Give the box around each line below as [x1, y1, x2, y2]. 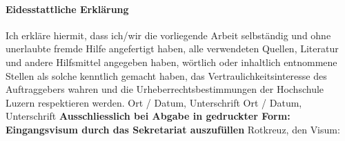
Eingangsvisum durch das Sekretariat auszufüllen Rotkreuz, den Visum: [6, 122, 340, 136]
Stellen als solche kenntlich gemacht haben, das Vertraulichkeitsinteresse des [6, 68, 327, 83]
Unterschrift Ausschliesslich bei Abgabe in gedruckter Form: [6, 109, 290, 123]
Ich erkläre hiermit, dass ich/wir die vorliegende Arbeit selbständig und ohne [6, 28, 331, 42]
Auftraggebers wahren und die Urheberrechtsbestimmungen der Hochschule [6, 82, 324, 96]
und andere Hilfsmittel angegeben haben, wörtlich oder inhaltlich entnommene [6, 54, 337, 69]
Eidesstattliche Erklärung [6, 1, 129, 16]
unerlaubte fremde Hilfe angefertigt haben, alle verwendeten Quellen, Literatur [6, 41, 339, 56]
